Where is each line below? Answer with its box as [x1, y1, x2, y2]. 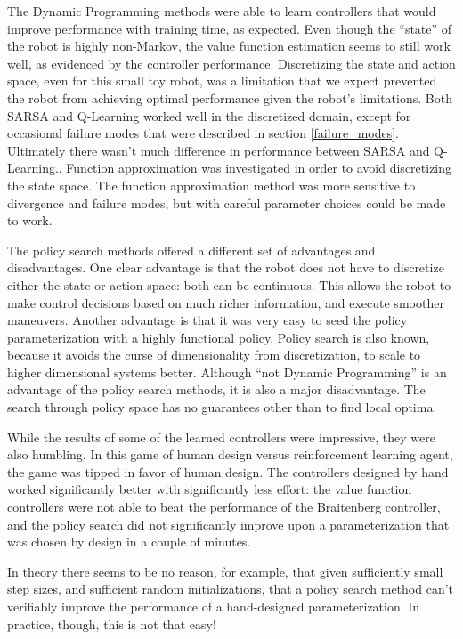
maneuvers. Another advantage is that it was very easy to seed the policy [7, 311, 408, 329]
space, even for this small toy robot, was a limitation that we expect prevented [7, 71, 437, 90]
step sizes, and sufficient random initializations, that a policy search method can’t [7, 579, 454, 598]
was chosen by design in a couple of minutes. [7, 532, 251, 551]
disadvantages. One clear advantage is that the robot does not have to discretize [7, 258, 444, 277]
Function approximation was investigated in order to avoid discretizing [66, 158, 452, 177]
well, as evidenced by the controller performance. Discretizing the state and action [7, 53, 456, 72]
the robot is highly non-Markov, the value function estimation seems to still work [7, 36, 451, 55]
